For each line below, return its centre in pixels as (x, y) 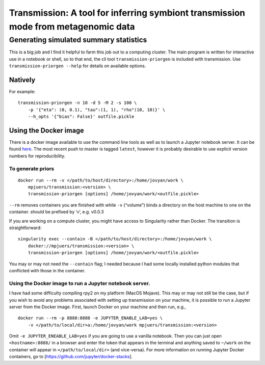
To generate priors (32, 168)
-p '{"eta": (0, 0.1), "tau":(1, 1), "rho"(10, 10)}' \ (96, 110)
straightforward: (25, 228)
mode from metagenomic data (72, 26)
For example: (22, 91)
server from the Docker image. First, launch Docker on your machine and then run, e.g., (98, 307)
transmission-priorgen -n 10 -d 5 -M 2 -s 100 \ (77, 103)
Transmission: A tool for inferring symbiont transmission (127, 13)
